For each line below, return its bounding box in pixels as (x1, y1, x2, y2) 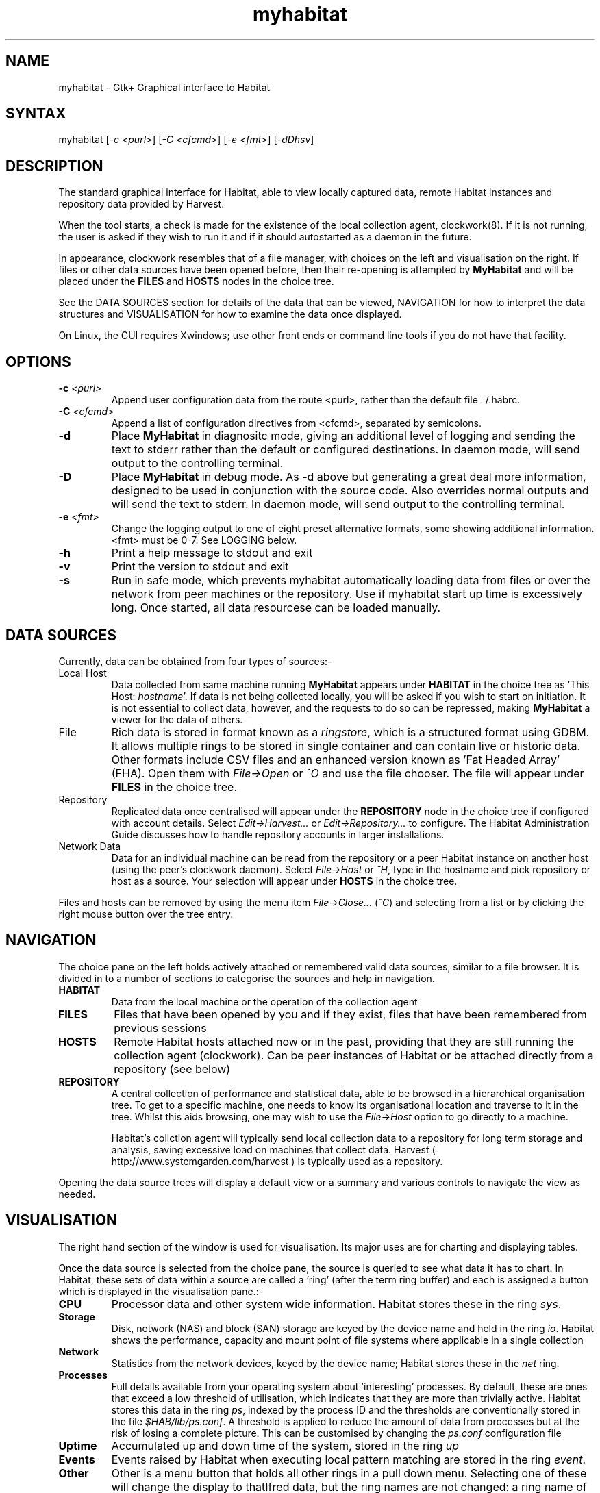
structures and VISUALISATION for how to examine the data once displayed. (58, 308, 402, 321)
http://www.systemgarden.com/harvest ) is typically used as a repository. (111, 1155, 443, 1167)
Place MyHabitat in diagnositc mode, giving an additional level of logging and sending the (111, 429, 575, 443)
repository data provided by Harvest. (58, 198, 225, 210)
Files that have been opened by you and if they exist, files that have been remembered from (114, 1007, 587, 1021)
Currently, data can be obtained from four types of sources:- (58, 655, 332, 667)
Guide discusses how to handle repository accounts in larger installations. (111, 828, 445, 840)
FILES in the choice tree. (111, 779, 238, 794)
